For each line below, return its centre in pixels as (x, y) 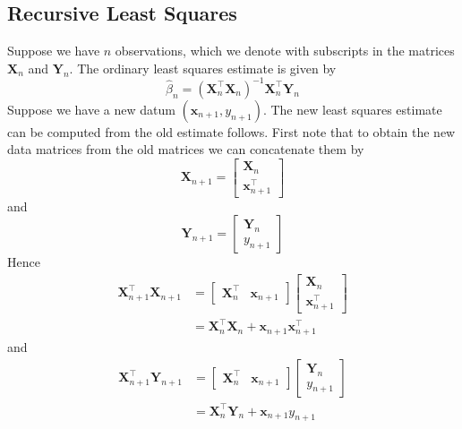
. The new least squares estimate (352, 109)
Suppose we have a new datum (91, 109)
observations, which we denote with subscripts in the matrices (285, 51)
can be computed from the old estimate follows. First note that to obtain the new (231, 131)
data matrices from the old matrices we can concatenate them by (186, 149)
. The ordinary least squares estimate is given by (203, 68)
